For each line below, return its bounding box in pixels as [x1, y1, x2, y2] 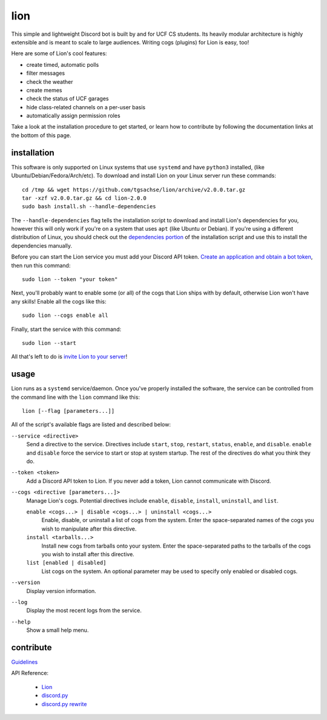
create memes [26, 86, 62, 93]
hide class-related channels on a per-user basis [26, 103, 146, 110]
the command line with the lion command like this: [11, 393, 140, 401]
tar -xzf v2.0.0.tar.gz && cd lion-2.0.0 [22, 194, 147, 202]
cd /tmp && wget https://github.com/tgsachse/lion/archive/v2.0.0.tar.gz [22, 186, 246, 193]
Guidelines [11, 658, 38, 665]
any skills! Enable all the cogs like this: [11, 297, 107, 305]
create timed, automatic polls [26, 61, 99, 68]
